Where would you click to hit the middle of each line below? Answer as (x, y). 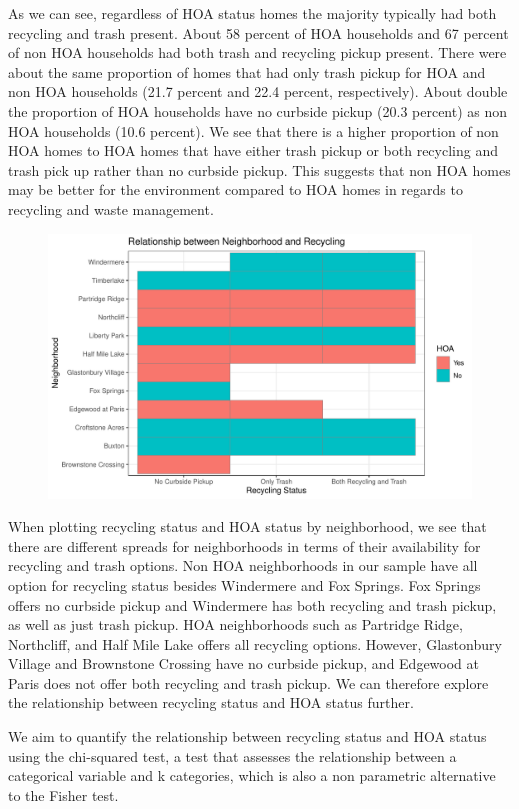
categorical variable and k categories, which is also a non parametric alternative (252, 775)
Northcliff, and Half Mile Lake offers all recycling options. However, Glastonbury (255, 643)
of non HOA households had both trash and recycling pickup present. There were (257, 52)
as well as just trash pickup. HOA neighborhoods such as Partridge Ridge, (235, 624)
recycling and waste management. (111, 208)
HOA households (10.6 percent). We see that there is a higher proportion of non (253, 130)
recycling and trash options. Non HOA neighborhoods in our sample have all (243, 565)
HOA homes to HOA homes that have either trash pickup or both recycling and (253, 150)
